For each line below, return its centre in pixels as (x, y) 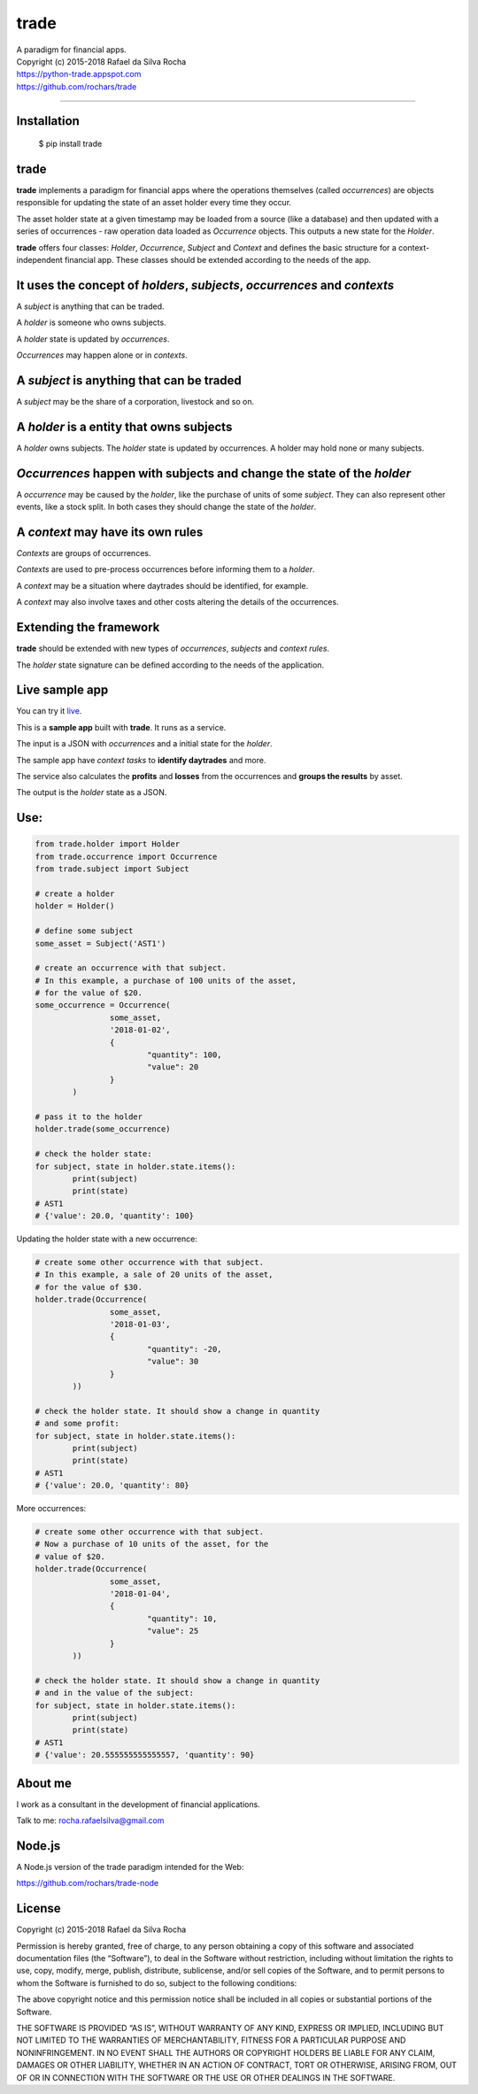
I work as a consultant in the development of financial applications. (138, 1804)
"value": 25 (173, 1631)
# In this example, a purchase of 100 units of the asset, (166, 980)
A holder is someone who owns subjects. (92, 322)
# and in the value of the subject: (115, 1693)
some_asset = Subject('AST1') (100, 943)
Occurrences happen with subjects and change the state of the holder (214, 473)
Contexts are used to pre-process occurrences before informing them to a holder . (166, 569)
